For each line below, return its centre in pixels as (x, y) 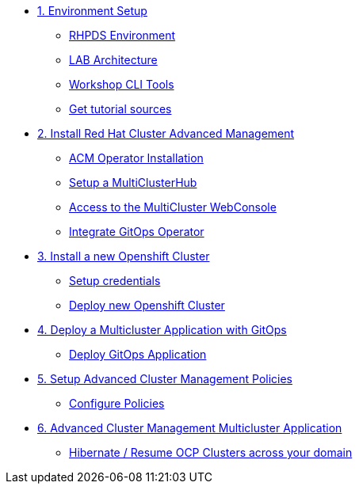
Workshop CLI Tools (122, 84)
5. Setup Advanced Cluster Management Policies (165, 379)
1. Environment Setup (92, 11)
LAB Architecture (113, 60)
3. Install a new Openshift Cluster (124, 256)
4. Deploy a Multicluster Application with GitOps (162, 330)
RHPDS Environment (122, 35)
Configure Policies (117, 403)
